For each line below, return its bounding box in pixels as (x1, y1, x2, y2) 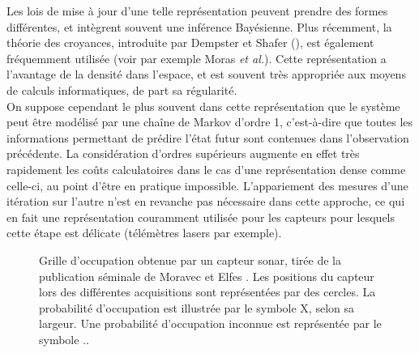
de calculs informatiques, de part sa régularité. (6, 81, 237, 98)
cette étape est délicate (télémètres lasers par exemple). (6, 224, 282, 241)
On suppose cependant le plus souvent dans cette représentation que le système (6, 97, 400, 114)
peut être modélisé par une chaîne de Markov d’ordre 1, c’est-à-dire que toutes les (6, 113, 413, 130)
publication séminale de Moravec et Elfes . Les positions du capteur (39, 267, 374, 284)
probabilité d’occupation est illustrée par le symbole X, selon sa (39, 299, 355, 316)
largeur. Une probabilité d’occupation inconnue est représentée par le (39, 315, 382, 332)
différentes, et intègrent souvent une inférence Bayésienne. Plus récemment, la (6, 18, 392, 35)
